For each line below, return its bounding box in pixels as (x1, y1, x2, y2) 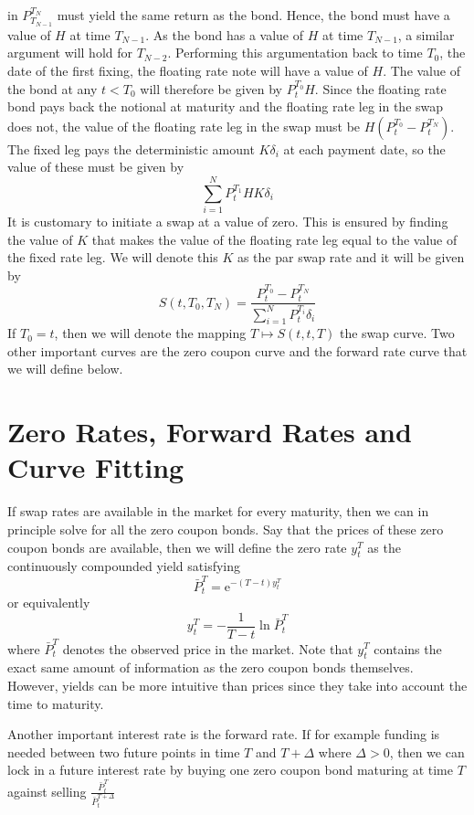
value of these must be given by (7, 157, 184, 176)
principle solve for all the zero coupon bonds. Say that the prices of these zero (7, 519, 444, 538)
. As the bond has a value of (145, 25, 304, 44)
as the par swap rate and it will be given (237, 248, 465, 267)
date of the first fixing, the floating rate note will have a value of (7, 61, 368, 80)
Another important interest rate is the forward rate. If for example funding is (7, 725, 440, 744)
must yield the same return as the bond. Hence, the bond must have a (57, 5, 450, 24)
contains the (374, 639, 442, 658)
